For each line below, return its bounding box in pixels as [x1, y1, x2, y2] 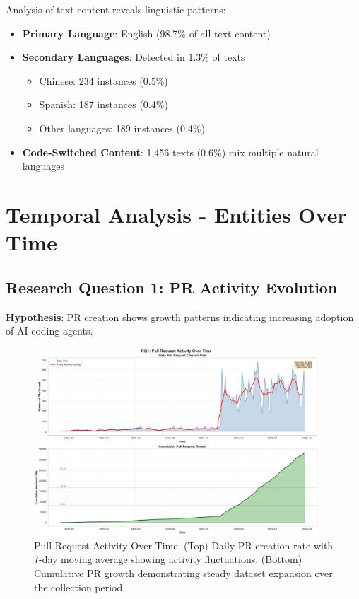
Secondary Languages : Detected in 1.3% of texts [22, 50, 245, 64]
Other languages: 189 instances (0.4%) [39, 120, 205, 135]
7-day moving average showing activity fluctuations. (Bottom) [34, 552, 302, 566]
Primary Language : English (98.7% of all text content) [22, 25, 271, 40]
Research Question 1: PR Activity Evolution [6, 276, 338, 298]
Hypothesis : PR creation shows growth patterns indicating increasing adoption [6, 309, 354, 324]
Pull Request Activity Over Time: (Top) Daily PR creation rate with [34, 537, 334, 552]
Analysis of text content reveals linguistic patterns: [6, 2, 226, 16]
